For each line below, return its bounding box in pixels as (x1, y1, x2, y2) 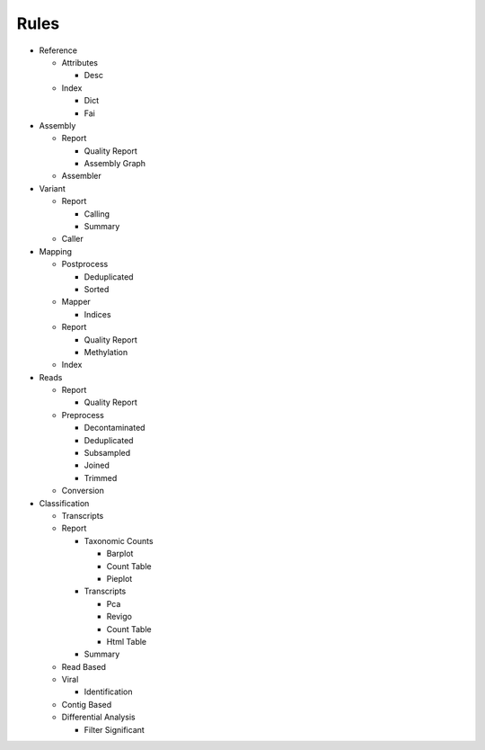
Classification (39, 497, 90, 508)
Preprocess (61, 409, 105, 420)
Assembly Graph (84, 158, 146, 169)
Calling (84, 208, 110, 219)
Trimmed (84, 472, 118, 483)
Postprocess (61, 259, 109, 270)
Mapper (61, 297, 92, 308)
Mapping (39, 246, 72, 256)
